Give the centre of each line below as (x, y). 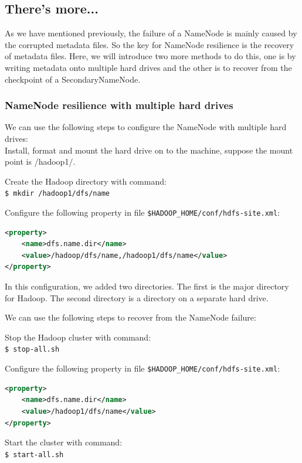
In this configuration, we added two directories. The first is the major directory (147, 286)
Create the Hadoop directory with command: (86, 181)
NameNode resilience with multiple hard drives (119, 105)
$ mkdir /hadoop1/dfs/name (57, 194)
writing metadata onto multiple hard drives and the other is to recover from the (148, 67)
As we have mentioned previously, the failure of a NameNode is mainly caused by (151, 33)
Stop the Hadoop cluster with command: (78, 337)
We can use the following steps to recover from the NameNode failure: (130, 317)
